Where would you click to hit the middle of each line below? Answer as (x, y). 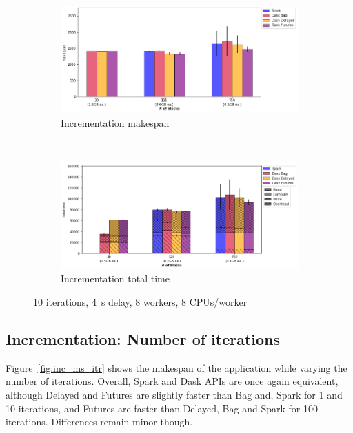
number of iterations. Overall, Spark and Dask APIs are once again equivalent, (172, 381)
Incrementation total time (115, 278)
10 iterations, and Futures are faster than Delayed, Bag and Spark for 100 (162, 408)
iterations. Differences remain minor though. (99, 422)
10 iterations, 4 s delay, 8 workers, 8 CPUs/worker (140, 302)
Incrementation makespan (115, 122)
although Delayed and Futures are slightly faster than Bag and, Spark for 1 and (174, 394)
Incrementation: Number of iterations (143, 339)
